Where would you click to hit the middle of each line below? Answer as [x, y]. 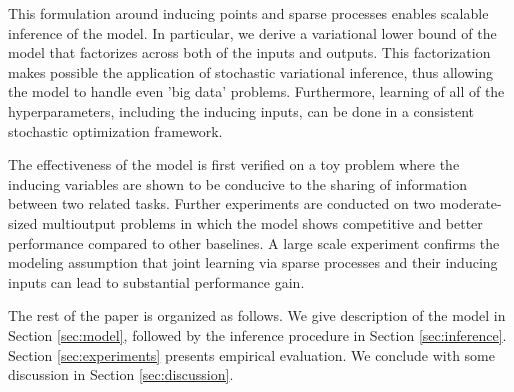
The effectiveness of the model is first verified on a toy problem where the [234, 164]
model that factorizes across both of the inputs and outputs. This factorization [249, 52]
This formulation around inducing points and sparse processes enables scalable [248, 13]
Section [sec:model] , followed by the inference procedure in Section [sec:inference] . [257, 334]
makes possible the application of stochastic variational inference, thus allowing [251, 71]
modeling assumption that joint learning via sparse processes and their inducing [253, 262]
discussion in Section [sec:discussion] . [121, 374]
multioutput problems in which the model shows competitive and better [262, 222]
